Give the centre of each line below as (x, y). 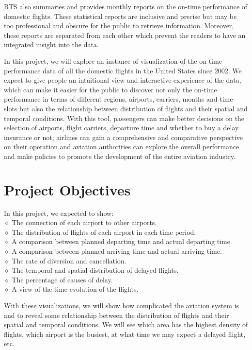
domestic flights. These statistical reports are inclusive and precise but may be (120, 16)
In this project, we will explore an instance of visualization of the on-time (113, 61)
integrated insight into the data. (51, 44)
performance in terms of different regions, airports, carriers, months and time (118, 99)
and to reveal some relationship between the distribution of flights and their (117, 315)
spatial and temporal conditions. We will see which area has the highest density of (126, 324)
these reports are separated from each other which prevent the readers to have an (125, 35)
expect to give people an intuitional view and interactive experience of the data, (123, 80)
